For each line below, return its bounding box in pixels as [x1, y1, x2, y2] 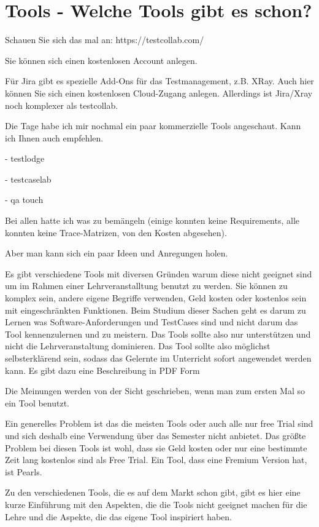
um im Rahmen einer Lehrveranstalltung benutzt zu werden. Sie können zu [5, 279, 288, 292]
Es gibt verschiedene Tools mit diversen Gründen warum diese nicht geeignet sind [5, 267, 312, 280]
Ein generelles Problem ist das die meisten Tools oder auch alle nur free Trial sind [5, 417, 313, 430]
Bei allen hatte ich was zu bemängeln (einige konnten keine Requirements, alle [5, 214, 300, 227]
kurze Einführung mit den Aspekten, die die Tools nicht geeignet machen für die [5, 497, 307, 510]
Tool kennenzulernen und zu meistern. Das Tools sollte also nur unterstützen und [5, 327, 311, 340]
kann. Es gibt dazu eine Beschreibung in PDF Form [5, 363, 200, 376]
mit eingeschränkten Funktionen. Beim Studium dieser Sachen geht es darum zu [5, 303, 306, 316]
